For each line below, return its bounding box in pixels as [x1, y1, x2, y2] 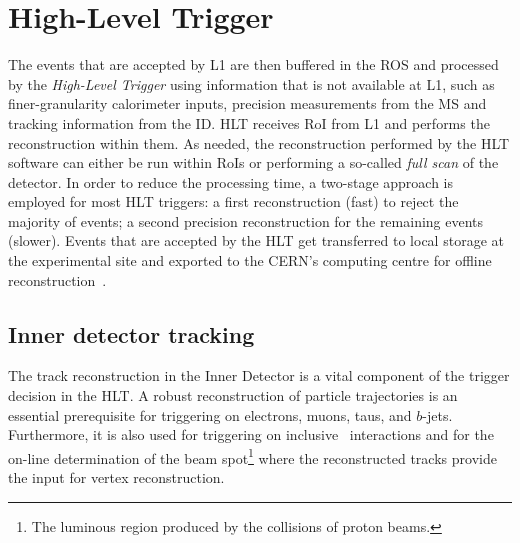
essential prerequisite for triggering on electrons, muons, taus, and [8, 404, 412, 425]
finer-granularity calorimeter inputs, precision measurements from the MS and [8, 93, 487, 114]
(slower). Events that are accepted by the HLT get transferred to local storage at [8, 230, 504, 251]
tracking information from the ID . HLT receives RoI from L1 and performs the [8, 112, 490, 133]
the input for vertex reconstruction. [8, 467, 225, 488]
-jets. [422, 404, 453, 425]
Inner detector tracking [8, 318, 255, 349]
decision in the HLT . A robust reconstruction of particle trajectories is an [8, 385, 458, 406]
